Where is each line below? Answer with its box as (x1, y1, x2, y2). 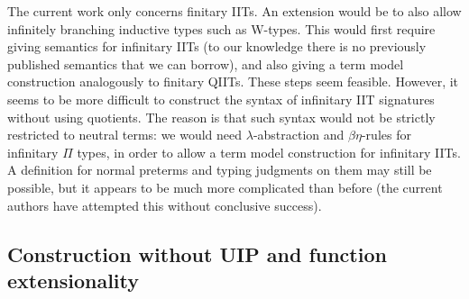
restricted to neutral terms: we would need (7, 125, 243, 144)
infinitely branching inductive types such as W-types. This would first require (7, 19, 436, 38)
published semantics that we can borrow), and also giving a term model (7, 54, 404, 73)
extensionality (7, 266, 140, 294)
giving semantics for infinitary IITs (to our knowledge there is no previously (7, 37, 427, 56)
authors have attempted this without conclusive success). (7, 195, 322, 214)
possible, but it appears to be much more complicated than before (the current (7, 177, 443, 196)
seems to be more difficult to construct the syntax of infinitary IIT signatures (7, 89, 435, 108)
